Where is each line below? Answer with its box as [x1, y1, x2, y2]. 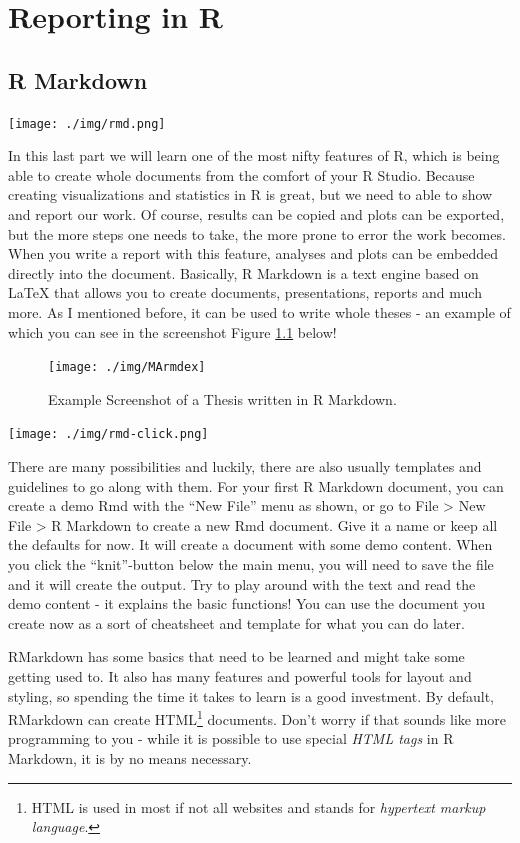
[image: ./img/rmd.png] [8, 116, 166, 131]
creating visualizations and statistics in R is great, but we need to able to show [8, 184, 493, 205]
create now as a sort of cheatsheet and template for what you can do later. [8, 612, 465, 633]
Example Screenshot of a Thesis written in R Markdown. [48, 388, 397, 409]
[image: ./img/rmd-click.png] [8, 427, 209, 442]
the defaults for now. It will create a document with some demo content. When [8, 534, 493, 555]
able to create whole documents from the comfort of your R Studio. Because [8, 164, 475, 185]
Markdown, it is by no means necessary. [8, 748, 252, 769]
